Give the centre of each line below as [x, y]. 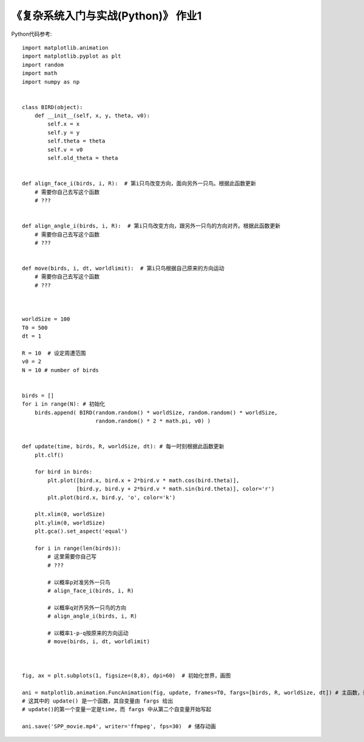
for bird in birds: [63, 472]
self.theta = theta [76, 141]
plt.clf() [49, 455]
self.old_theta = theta [83, 158]
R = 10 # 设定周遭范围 [54, 353]
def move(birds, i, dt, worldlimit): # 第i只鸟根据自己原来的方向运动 [123, 269]
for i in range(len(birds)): [78, 548]
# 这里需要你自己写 [72, 557]
